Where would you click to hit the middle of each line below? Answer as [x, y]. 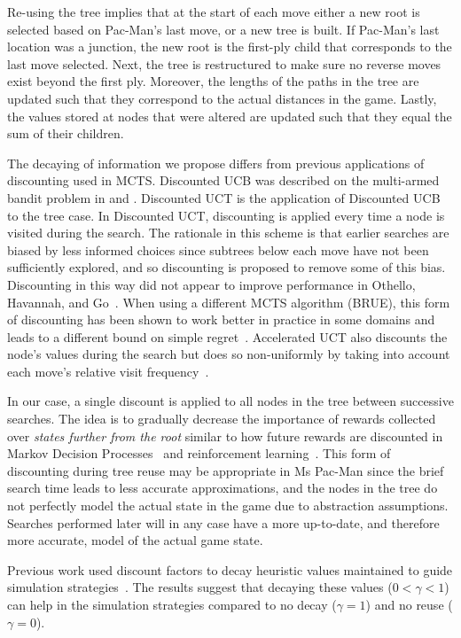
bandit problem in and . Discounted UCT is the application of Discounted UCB [224, 197]
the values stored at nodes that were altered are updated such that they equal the [230, 116]
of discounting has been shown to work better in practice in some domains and [221, 319]
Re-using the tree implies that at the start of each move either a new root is [214, 12]
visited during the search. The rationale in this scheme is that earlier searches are [228, 233]
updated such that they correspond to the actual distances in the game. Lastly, [222, 98]
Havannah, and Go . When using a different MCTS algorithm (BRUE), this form [229, 302]
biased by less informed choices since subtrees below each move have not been [218, 249]
